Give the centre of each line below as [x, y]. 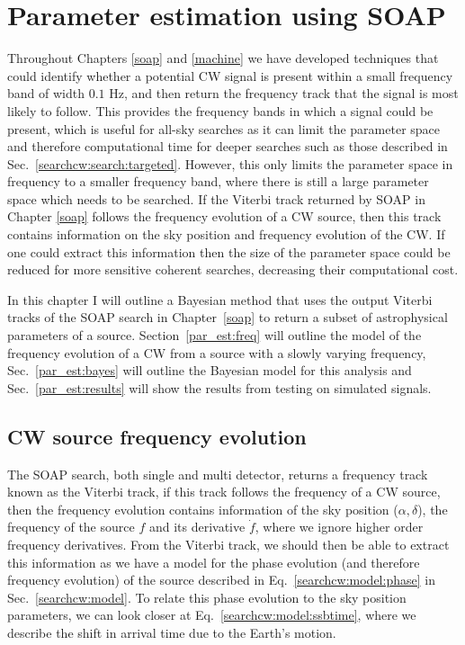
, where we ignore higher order [339, 527]
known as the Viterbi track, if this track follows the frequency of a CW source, [224, 492]
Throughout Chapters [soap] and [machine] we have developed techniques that [223, 58]
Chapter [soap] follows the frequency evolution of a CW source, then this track [224, 216]
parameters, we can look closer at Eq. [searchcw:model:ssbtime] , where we [212, 615]
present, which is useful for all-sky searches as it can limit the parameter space [224, 128]
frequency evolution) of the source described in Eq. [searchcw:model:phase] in [221, 580]
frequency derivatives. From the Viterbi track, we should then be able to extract [228, 544]
